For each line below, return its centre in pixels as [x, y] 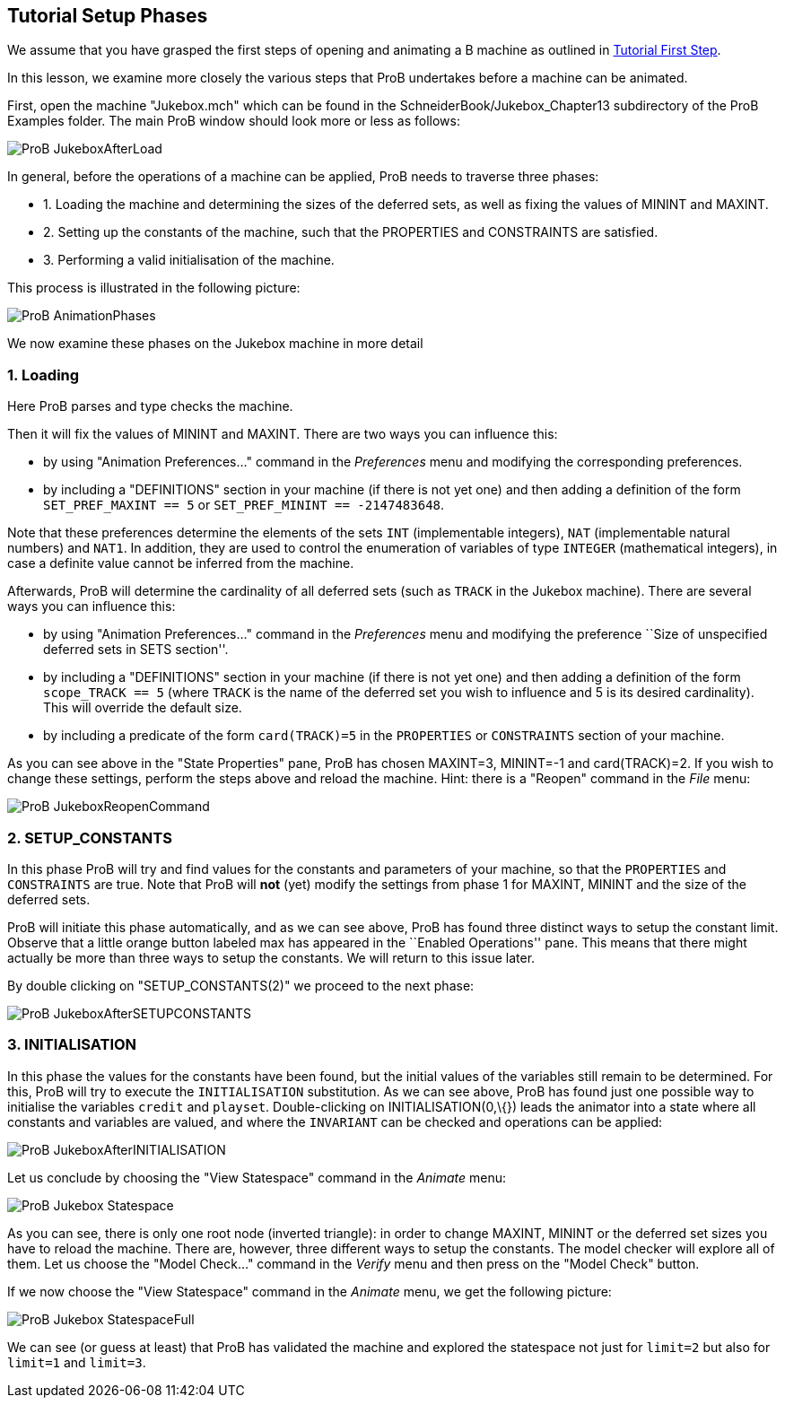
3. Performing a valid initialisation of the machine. [189, 260]
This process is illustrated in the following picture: [154, 288]
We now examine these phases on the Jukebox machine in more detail [215, 344]
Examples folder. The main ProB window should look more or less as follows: [234, 121]
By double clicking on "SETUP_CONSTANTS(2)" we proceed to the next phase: [241, 985]
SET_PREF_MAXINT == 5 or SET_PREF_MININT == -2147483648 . [244, 505]
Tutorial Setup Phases [108, 16]
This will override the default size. [143, 708]
